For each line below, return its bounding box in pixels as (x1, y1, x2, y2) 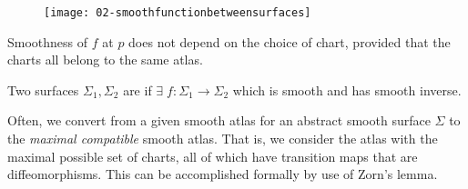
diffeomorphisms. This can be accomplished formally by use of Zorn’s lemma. (7, 164, 438, 184)
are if (123, 80, 152, 99)
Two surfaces (7, 80, 79, 99)
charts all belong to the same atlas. (7, 50, 203, 69)
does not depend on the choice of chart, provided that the (128, 32, 451, 51)
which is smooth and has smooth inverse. (232, 80, 462, 99)
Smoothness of (7, 32, 88, 51)
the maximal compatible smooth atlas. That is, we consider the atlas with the (7, 129, 438, 148)
